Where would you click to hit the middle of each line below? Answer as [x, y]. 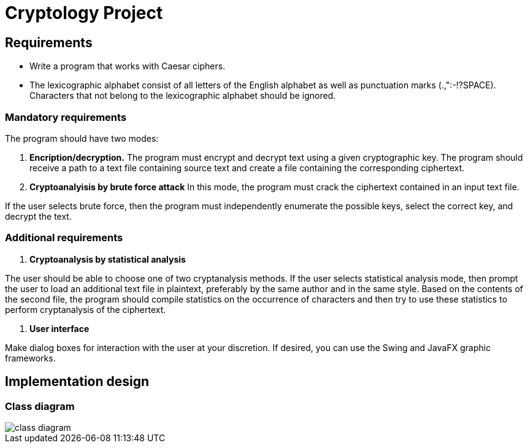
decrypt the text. [38, 216]
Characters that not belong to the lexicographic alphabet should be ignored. [183, 96]
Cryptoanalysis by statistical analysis [108, 259]
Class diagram [40, 406]
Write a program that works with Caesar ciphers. [128, 66]
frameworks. [30, 358]
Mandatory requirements [66, 117]
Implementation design [77, 382]
